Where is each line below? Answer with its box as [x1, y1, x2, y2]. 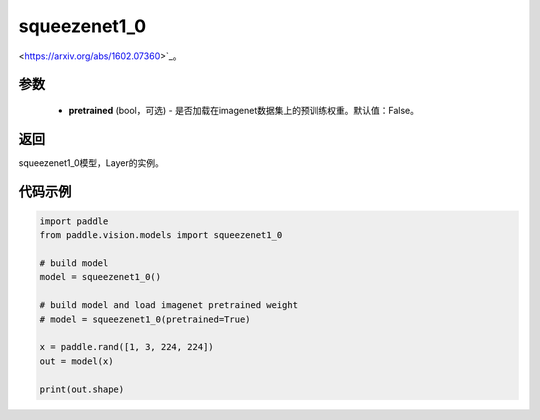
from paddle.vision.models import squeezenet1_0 [39, 230, 283, 241]
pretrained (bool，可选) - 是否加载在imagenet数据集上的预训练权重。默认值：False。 [68, 104, 420, 116]
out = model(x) [39, 355, 114, 367]
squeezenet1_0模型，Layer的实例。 [18, 156, 164, 169]
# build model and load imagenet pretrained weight [39, 300, 299, 311]
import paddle [39, 215, 109, 227]
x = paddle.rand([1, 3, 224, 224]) [39, 341, 214, 353]
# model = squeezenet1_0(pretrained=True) [39, 313, 251, 325]
